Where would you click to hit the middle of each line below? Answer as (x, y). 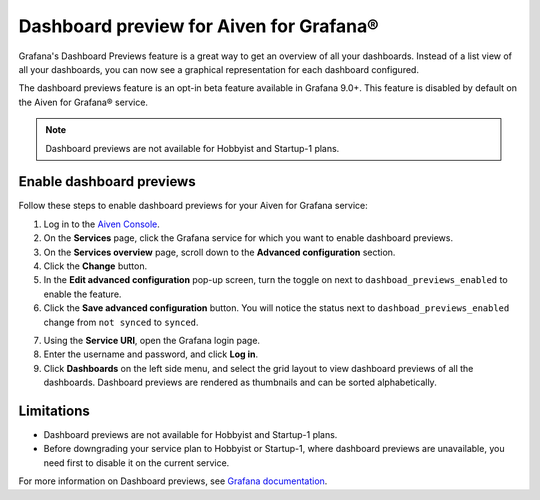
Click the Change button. (95, 266)
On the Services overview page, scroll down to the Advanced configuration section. (219, 252)
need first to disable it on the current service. (136, 462)
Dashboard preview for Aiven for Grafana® (198, 26)
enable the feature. (82, 294)
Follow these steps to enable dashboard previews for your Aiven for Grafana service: (193, 206)
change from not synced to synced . (121, 322)
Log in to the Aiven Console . (101, 224)
